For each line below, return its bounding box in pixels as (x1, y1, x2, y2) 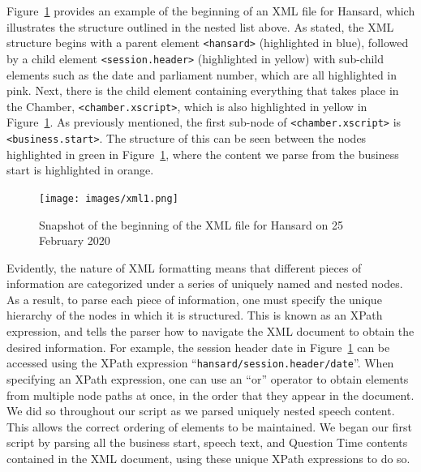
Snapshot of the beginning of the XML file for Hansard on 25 (39, 216, 343, 233)
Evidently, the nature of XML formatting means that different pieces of (6, 259, 362, 276)
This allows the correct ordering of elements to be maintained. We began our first (6, 418, 412, 435)
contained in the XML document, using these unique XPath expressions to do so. (6, 449, 410, 466)
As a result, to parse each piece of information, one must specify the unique (6, 290, 382, 307)
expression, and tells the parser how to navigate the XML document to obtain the (6, 323, 415, 340)
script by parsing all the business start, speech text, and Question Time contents (6, 434, 408, 451)
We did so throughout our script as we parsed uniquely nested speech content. (6, 402, 395, 419)
